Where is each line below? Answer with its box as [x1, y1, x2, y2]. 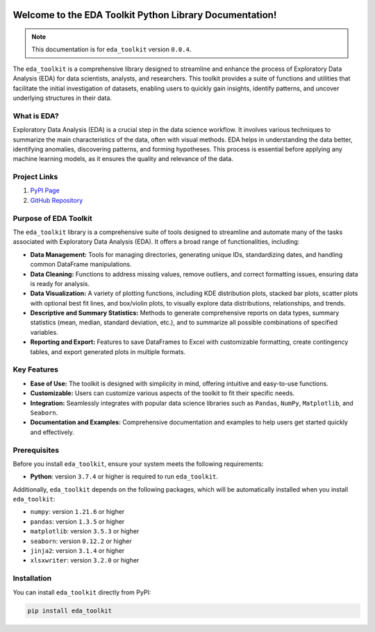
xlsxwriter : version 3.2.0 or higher [30, 556, 140, 565]
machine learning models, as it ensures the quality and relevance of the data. [12, 155, 234, 163]
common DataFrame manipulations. [30, 260, 132, 269]
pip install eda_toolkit [27, 606, 112, 615]
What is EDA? [12, 111, 59, 121]
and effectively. [30, 428, 74, 436]
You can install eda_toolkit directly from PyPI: [12, 588, 151, 597]
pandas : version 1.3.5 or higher [30, 517, 125, 526]
